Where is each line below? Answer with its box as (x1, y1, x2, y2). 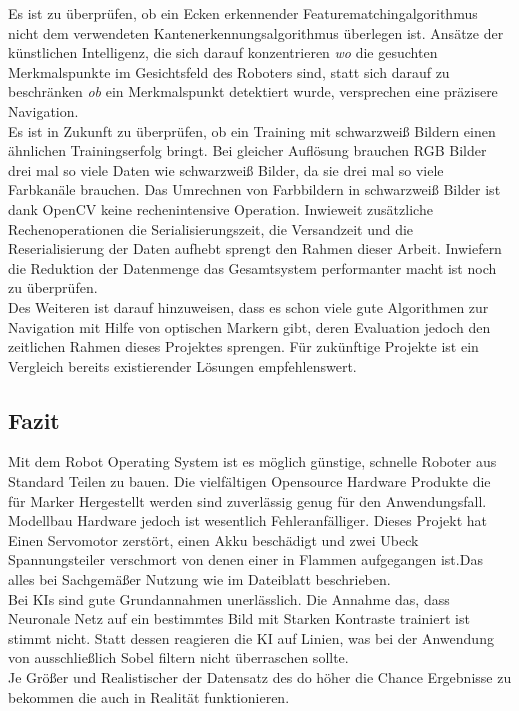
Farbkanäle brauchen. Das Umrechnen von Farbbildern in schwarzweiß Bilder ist (8, 179, 501, 200)
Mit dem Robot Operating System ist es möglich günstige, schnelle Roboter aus (8, 451, 497, 472)
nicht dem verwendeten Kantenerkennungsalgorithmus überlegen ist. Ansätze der (8, 22, 504, 43)
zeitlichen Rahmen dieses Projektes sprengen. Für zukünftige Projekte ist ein (8, 336, 479, 357)
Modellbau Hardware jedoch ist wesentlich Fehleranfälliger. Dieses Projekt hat (8, 510, 488, 531)
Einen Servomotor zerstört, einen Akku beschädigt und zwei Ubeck (8, 529, 419, 550)
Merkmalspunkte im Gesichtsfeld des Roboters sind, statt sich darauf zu (8, 61, 450, 82)
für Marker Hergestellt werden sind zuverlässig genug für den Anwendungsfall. (8, 490, 487, 511)
